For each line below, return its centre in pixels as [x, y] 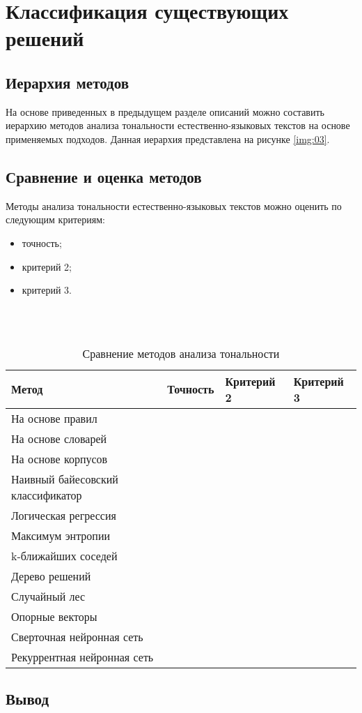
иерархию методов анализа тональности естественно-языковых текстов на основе [178, 125]
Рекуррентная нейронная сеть [82, 656]
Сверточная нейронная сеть [77, 636]
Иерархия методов [68, 82]
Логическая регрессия [64, 515]
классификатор [47, 495]
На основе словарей [59, 438]
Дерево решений [51, 576]
